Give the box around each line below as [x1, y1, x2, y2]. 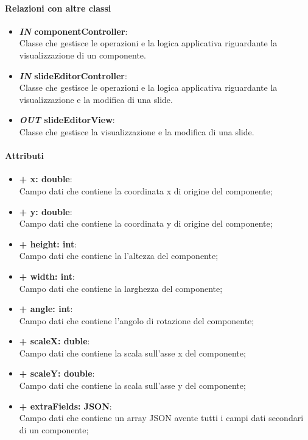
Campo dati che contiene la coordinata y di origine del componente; [19, 217, 273, 230]
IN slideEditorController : [19, 69, 127, 82]
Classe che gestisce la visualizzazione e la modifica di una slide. [19, 125, 254, 138]
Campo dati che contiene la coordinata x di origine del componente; [19, 184, 273, 197]
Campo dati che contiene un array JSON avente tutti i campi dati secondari [19, 411, 304, 424]
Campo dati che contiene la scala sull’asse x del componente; [19, 346, 246, 359]
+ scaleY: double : [19, 367, 95, 380]
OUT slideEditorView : [19, 113, 115, 126]
